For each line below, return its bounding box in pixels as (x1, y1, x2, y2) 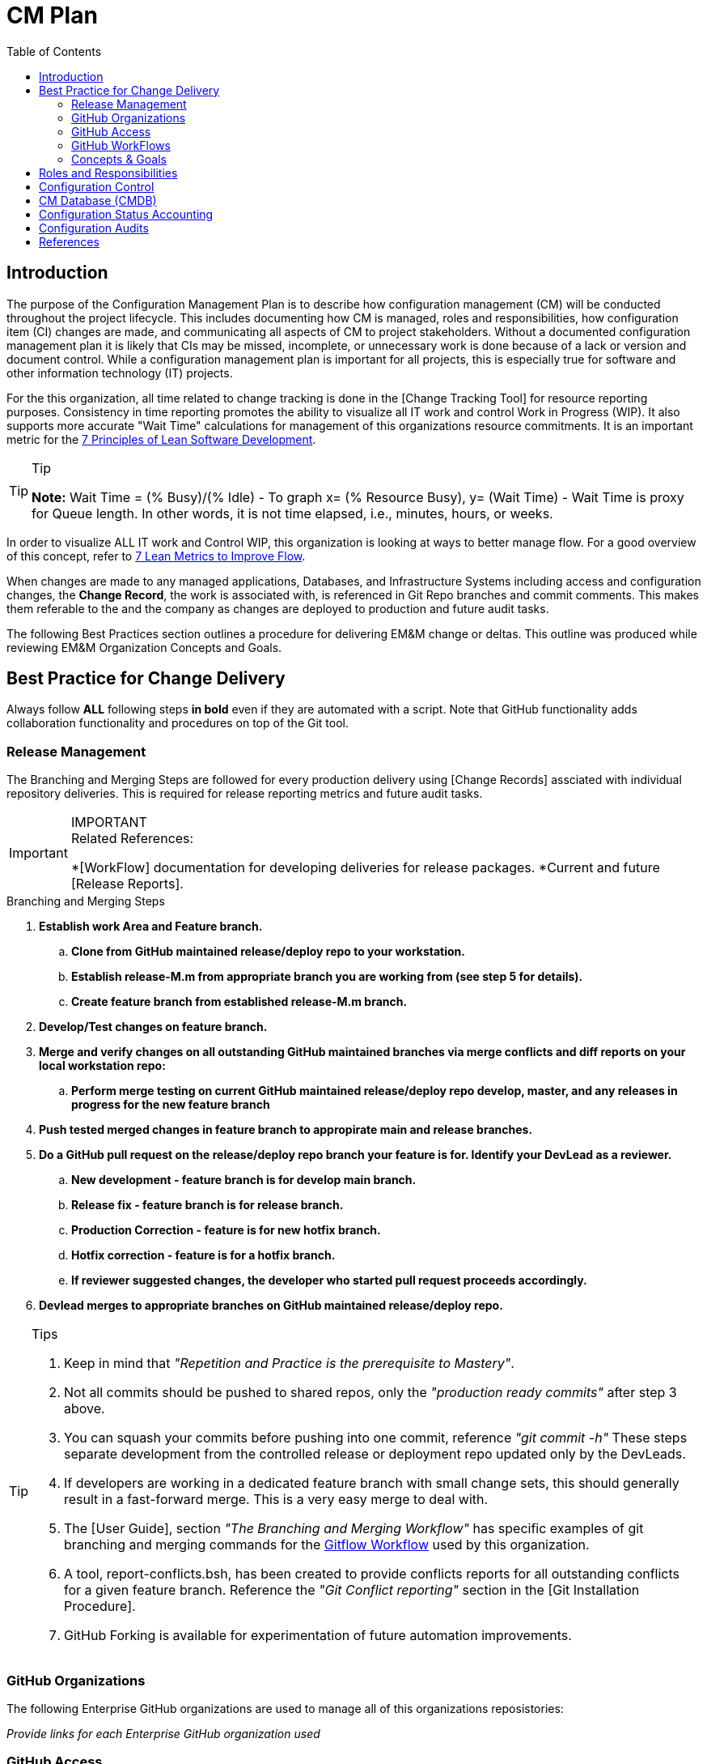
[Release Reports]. (70, 876, 184, 893)
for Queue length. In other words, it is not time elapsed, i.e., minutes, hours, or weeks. (32, 505, 553, 522)
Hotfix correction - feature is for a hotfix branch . (71, 1248, 336, 1263)
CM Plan (6, 2, 98, 29)
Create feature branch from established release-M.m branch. (71, 995, 408, 1009)
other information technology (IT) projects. (6, 365, 233, 380)
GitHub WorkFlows (71, 138, 171, 152)
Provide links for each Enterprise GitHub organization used (6, 1726, 320, 1741)
